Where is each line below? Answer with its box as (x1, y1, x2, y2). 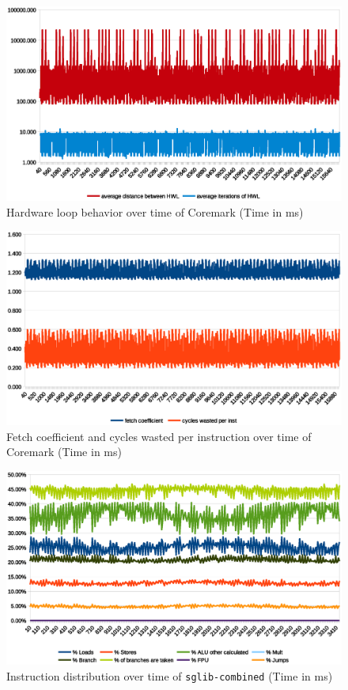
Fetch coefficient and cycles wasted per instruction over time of (6, 428, 312, 444)
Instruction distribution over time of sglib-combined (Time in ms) (6, 667, 333, 684)
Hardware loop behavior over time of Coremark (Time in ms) (6, 203, 304, 220)
